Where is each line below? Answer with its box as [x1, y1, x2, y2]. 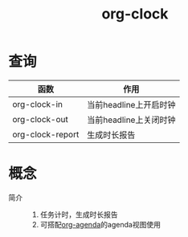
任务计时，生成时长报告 [39, 210, 118, 219]
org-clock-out [12, 113, 68, 125]
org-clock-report [12, 129, 80, 140]
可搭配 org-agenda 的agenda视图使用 [39, 219, 161, 229]
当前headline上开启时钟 [87, 99, 176, 110]
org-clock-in [12, 98, 63, 109]
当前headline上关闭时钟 [87, 114, 176, 125]
